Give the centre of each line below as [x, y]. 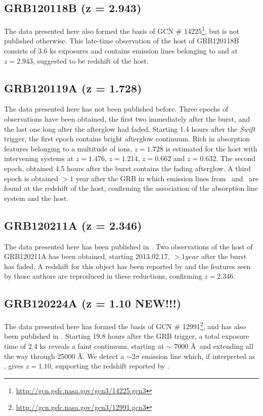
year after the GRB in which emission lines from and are [167, 178]
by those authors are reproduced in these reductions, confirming [103, 276]
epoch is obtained [31, 178]
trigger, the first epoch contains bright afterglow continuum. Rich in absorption [127, 139]
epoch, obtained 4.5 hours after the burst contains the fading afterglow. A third [127, 168]
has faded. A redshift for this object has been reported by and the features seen [127, 266]
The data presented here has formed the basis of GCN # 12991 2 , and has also [125, 325]
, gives [14, 366]
